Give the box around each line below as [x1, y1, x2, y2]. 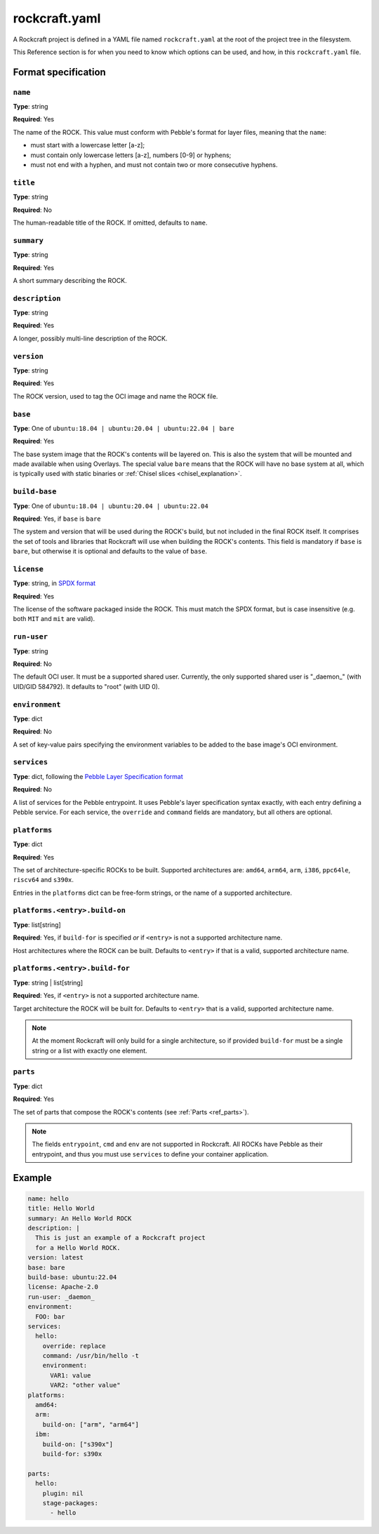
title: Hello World [27, 1204, 95, 1213]
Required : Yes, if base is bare [13, 514, 101, 523]
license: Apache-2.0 [27, 1283, 98, 1291]
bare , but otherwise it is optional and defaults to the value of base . [13, 547, 207, 556]
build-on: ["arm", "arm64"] [42, 1420, 140, 1428]
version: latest [27, 1253, 84, 1262]
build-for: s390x [42, 1450, 102, 1458]
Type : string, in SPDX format [13, 579, 96, 587]
